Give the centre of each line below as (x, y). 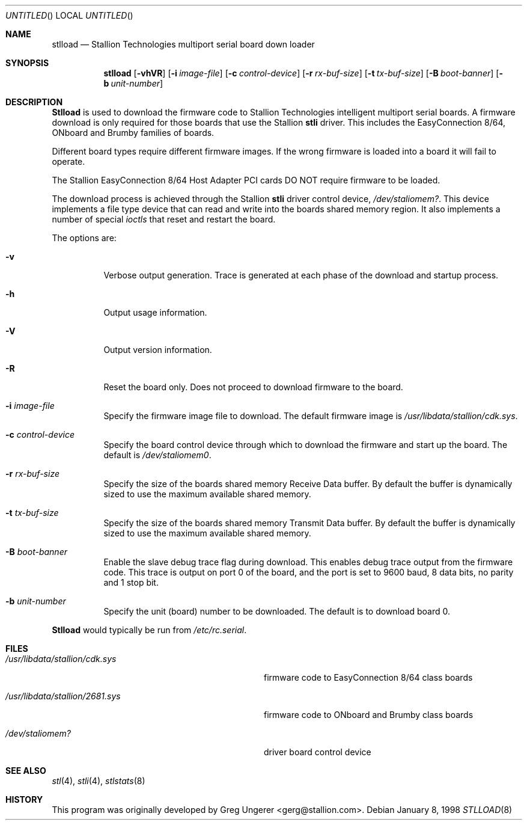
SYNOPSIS (27, 63)
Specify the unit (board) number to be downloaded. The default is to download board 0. (277, 611)
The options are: (84, 238)
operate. (69, 161)
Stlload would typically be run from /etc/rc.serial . (149, 630)
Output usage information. (155, 312)
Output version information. (158, 350)
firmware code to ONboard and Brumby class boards (369, 715)
